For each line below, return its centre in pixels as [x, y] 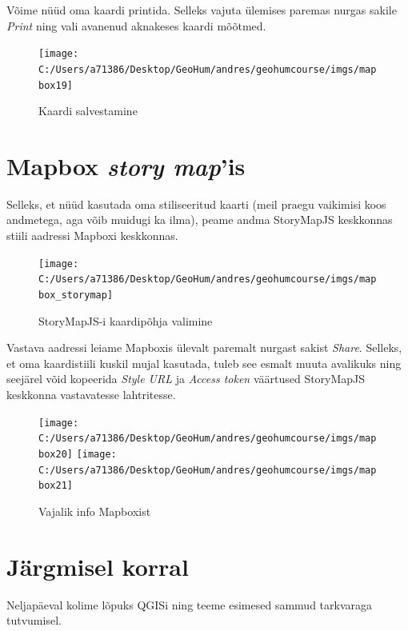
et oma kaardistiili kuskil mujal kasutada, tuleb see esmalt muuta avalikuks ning [204, 363]
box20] [56, 454]
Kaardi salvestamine [88, 111]
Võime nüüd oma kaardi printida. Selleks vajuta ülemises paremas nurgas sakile [202, 10]
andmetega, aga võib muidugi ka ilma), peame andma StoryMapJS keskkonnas [200, 220]
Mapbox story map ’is [126, 166]
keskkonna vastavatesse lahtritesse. [91, 394]
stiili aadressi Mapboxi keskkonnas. [92, 236]
